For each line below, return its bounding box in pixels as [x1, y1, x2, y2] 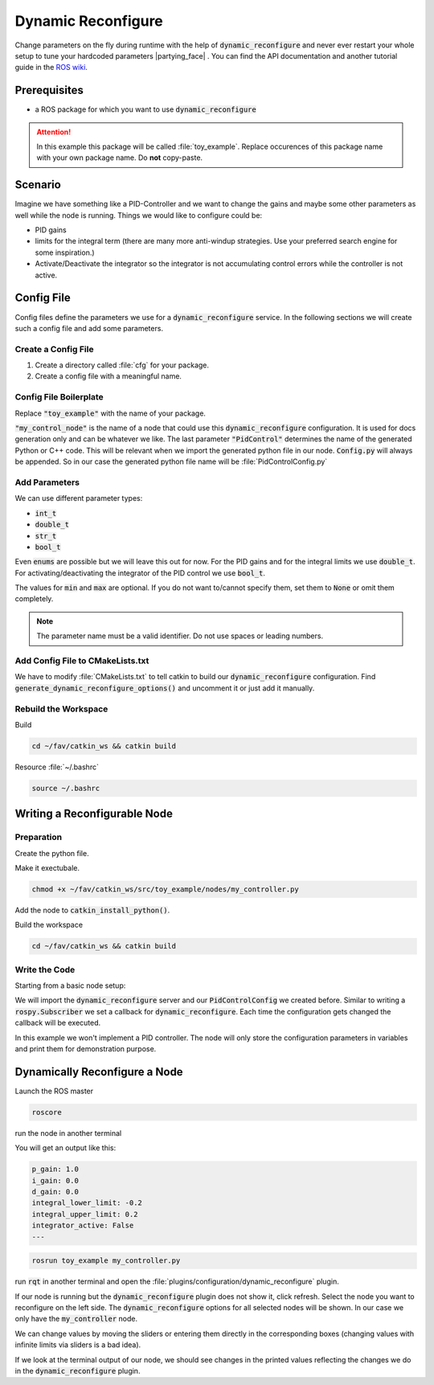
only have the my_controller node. [14, 1314, 138, 1324]
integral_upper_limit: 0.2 [31, 1210, 138, 1219]
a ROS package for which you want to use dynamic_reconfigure [35, 104, 256, 114]
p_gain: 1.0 [31, 1165, 80, 1174]
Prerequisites [14, 84, 84, 97]
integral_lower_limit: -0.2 [31, 1199, 142, 1207]
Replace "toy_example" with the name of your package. [14, 408, 207, 418]
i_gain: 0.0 [31, 1176, 80, 1185]
